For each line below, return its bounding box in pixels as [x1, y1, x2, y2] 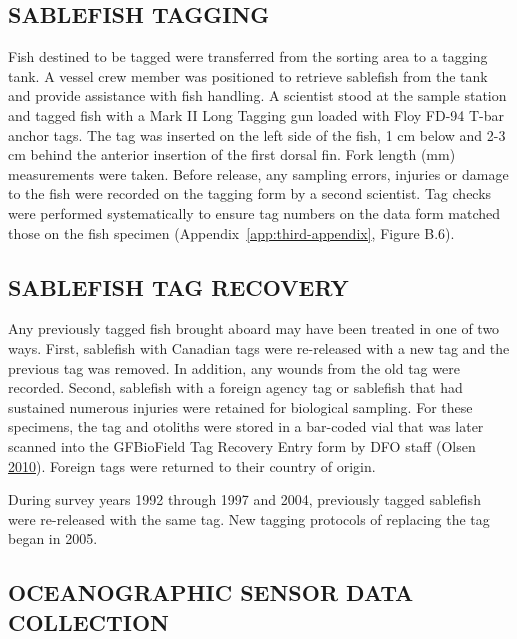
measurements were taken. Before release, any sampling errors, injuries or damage [8, 163, 509, 184]
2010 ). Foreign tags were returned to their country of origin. [8, 455, 376, 476]
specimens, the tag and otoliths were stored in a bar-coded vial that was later [8, 416, 484, 437]
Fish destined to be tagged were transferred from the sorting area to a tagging [8, 46, 488, 67]
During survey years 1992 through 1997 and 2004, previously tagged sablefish [8, 489, 481, 510]
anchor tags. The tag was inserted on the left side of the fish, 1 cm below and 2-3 [8, 124, 506, 145]
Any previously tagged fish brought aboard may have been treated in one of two [8, 318, 500, 339]
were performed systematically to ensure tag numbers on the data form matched [8, 202, 501, 223]
